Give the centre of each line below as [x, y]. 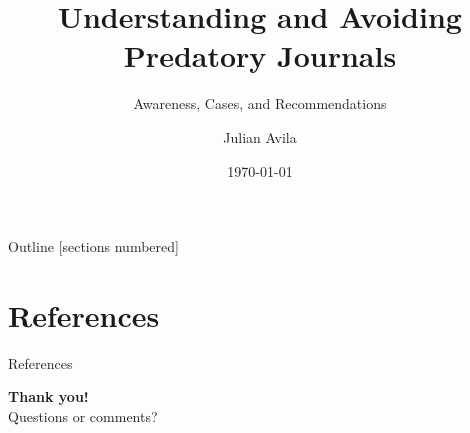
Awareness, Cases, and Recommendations [260, 103]
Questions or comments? [83, 416]
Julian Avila [260, 136]
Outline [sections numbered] [93, 246]
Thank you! [48, 396]
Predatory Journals [260, 55]
